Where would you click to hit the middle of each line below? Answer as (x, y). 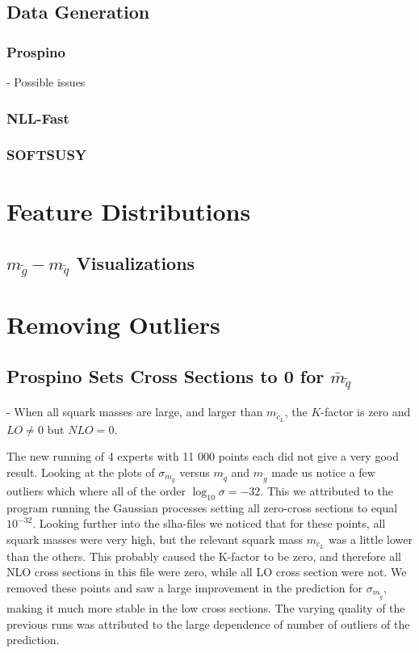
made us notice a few (323, 472)
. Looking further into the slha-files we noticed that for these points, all (209, 523)
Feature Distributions (129, 211)
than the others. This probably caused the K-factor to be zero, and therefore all (204, 556)
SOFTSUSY (47, 155)
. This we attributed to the (327, 490)
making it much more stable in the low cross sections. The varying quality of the (206, 607)
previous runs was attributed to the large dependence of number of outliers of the (208, 624)
